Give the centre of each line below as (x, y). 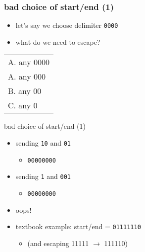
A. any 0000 (29, 62)
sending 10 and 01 (43, 143)
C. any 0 (23, 105)
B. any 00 (25, 91)
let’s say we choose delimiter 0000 (67, 25)
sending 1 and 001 (43, 176)
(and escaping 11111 (58, 243)
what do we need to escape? (58, 42)
